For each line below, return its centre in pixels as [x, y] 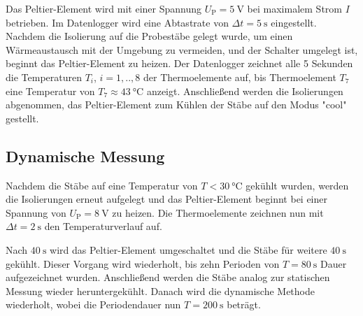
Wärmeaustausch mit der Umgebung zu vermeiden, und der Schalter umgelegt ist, [182, 49]
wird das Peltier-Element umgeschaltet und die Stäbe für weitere [188, 249]
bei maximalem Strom [294, 8]
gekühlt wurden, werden [297, 185]
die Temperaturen [44, 77]
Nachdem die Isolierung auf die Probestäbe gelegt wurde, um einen [149, 36]
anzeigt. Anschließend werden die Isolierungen [245, 91]
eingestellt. [294, 22]
